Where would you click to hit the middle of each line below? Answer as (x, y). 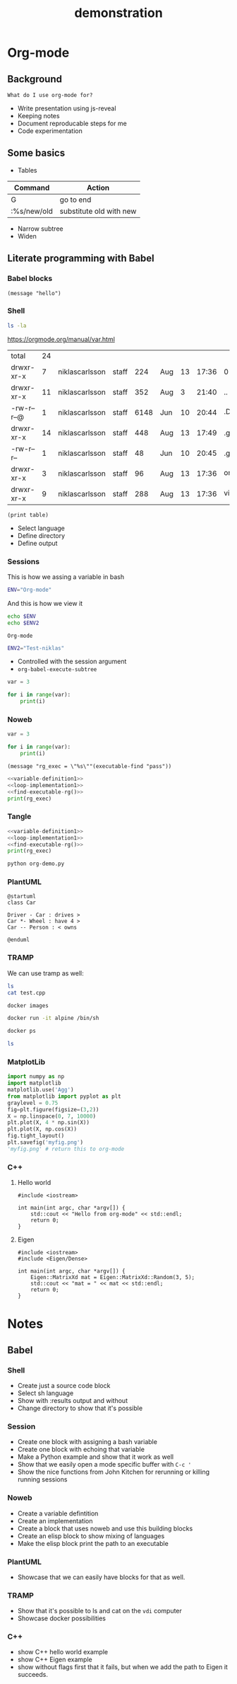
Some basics (36, 153)
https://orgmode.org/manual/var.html (61, 339)
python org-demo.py (36, 864)
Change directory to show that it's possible (80, 1408)
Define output (37, 543)
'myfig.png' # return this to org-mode (66, 1149)
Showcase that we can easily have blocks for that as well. (101, 1577)
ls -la (17, 326)
